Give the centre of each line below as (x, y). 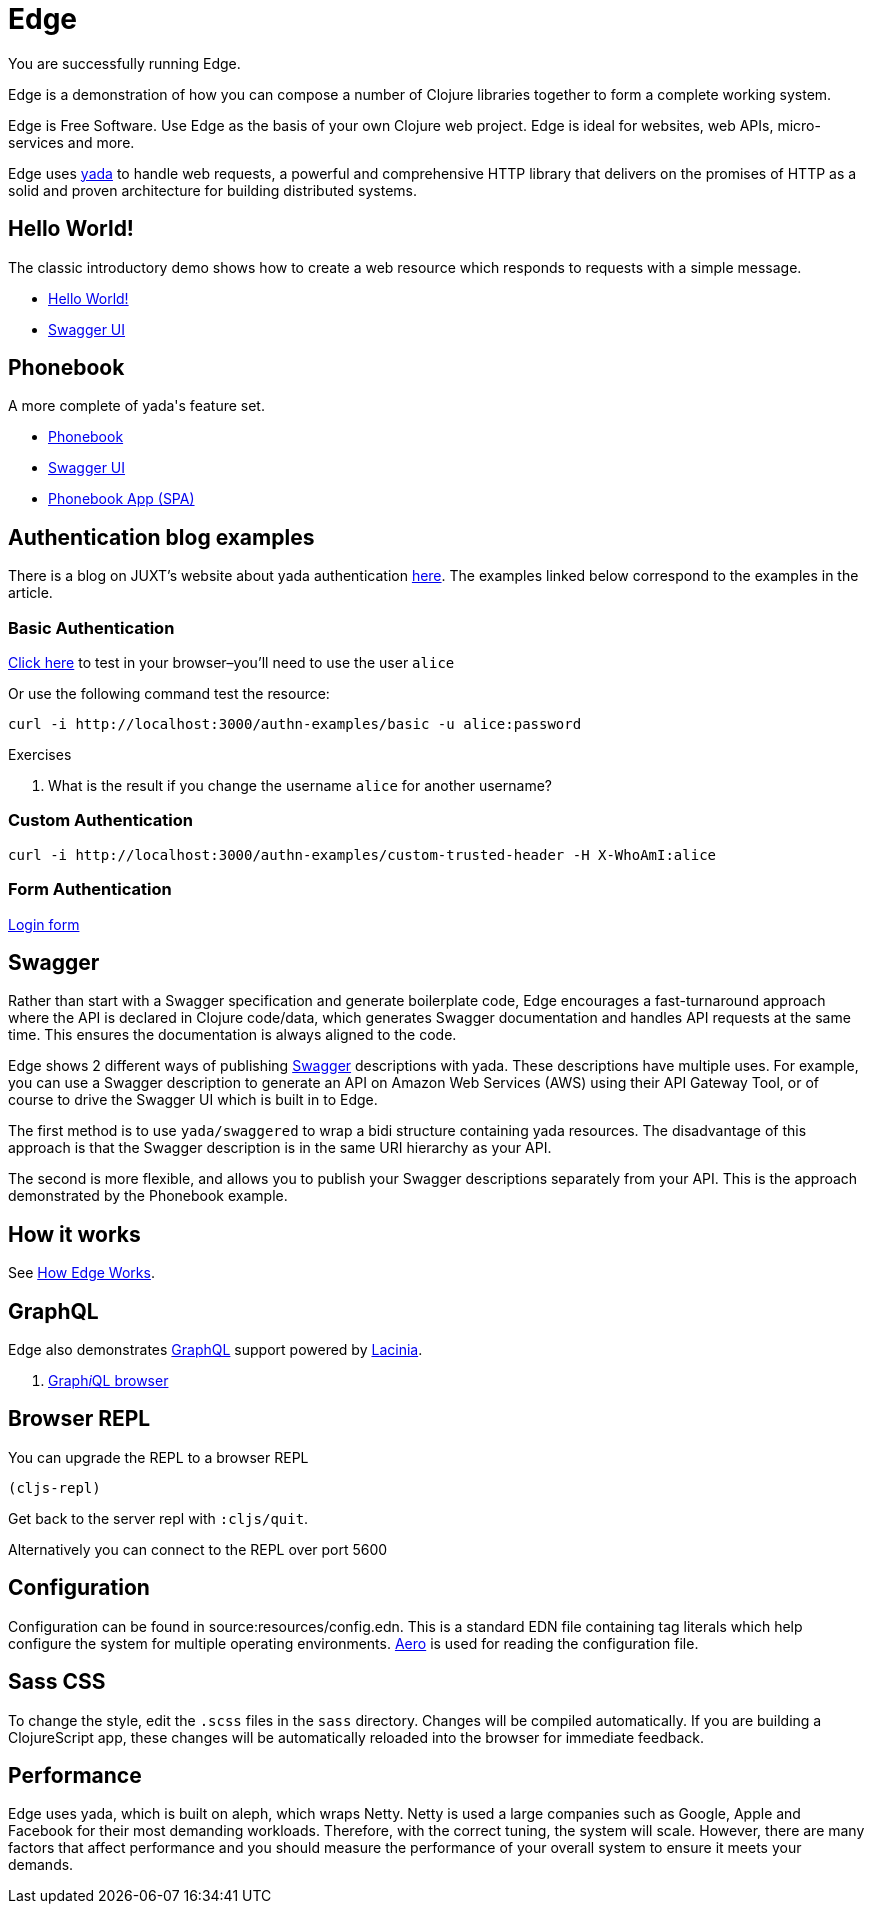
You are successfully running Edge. (124, 63)
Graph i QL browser (108, 1381)
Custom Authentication (101, 820)
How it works (74, 1234)
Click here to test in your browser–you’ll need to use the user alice (231, 663)
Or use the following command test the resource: (169, 694)
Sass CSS (57, 1682)
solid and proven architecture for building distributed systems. (212, 190)
